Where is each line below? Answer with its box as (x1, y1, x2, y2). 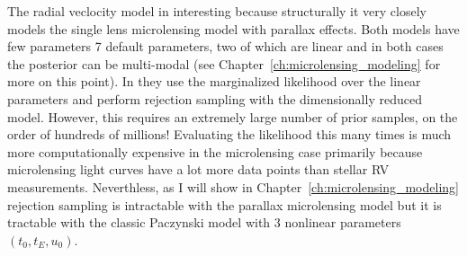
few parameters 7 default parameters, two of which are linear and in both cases (7, 37, 444, 56)
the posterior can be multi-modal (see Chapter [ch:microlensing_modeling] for (7, 54, 441, 73)
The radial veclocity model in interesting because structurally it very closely (7, 2, 427, 20)
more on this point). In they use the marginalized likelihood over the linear (7, 72, 421, 91)
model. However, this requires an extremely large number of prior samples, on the (7, 107, 458, 126)
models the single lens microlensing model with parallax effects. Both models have (7, 19, 460, 38)
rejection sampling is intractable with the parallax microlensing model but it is (7, 195, 442, 214)
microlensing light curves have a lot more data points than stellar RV (7, 160, 390, 179)
